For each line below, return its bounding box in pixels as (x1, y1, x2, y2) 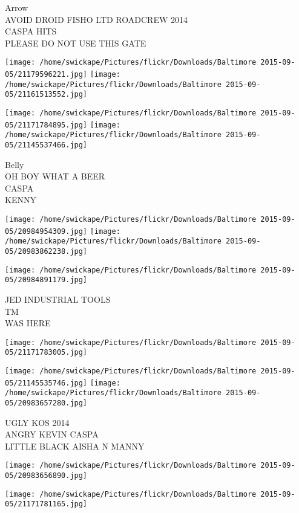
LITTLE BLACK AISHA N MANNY (5, 439, 145, 452)
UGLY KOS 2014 (5, 416, 70, 428)
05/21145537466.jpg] (5, 140, 88, 149)
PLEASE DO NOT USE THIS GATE (5, 36, 146, 49)
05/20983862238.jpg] (5, 247, 88, 256)
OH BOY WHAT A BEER (5, 170, 105, 182)
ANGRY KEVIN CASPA (5, 428, 99, 440)
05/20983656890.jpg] (5, 471, 88, 480)
